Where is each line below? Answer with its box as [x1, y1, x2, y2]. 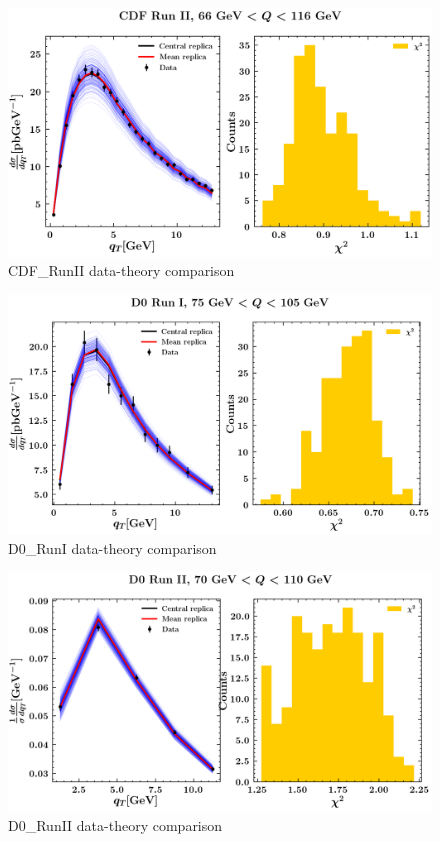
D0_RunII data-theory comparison [8, 815, 223, 836]
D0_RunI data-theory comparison [8, 537, 217, 558]
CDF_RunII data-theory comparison [8, 260, 235, 281]
